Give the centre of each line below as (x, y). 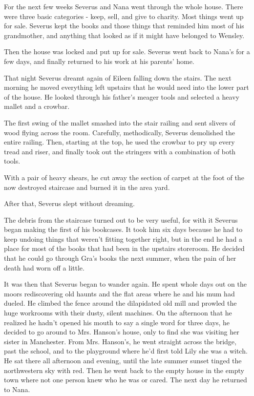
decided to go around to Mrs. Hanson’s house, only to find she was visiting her (122, 332)
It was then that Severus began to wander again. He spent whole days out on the (125, 284)
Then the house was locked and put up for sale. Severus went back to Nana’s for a (127, 52)
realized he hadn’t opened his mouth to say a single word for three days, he (117, 322)
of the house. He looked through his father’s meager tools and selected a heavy (122, 96)
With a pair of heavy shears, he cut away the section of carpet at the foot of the (124, 177)
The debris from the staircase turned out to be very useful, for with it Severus (121, 219)
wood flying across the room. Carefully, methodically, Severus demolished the (119, 132)
